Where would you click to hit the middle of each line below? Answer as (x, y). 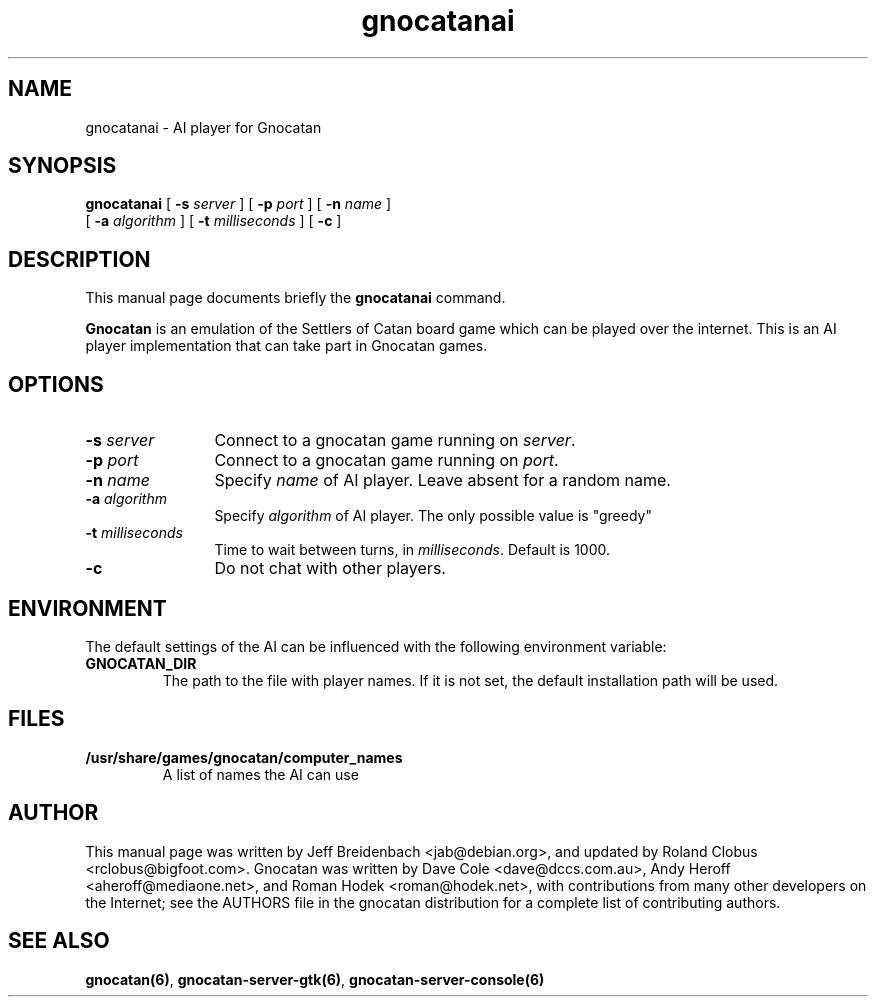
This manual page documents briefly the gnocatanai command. (295, 298)
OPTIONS (56, 384)
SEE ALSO (59, 941)
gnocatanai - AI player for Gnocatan (203, 127)
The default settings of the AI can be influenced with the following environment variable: (376, 646)
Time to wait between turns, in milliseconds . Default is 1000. (412, 550)
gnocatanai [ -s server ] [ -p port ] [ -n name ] (238, 204)
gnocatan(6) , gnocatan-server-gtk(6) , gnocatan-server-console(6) (315, 979)
